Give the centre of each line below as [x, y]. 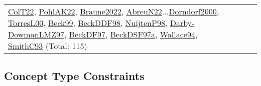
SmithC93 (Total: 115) [48, 46]
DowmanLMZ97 [36, 34]
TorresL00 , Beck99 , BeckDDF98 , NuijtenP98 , [88, 23]
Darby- [182, 23]
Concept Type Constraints [74, 76]
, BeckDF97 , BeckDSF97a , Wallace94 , [131, 34]
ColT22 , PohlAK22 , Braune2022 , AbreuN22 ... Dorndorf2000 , [114, 11]
